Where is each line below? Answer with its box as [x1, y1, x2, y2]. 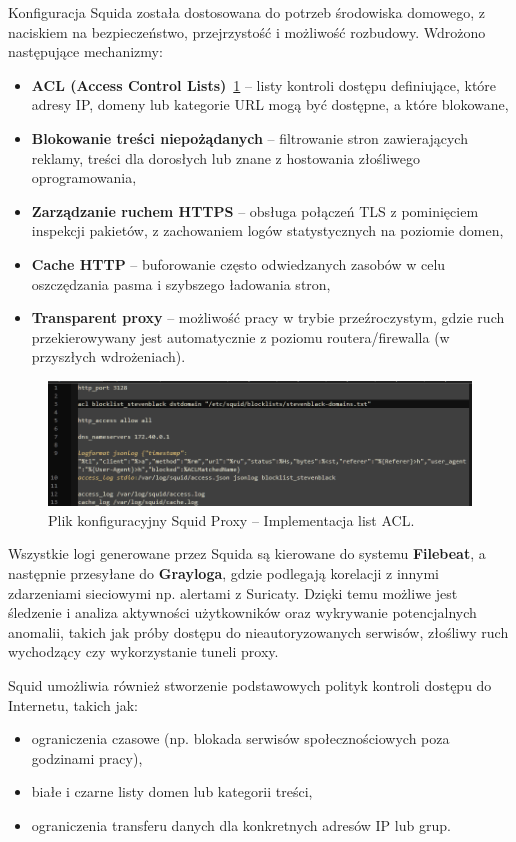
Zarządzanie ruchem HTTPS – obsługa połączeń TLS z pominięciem [31, 200, 479, 221]
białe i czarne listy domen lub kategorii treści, [31, 781, 313, 802]
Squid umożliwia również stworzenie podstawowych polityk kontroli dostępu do [8, 674, 492, 695]
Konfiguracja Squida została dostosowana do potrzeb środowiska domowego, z [8, 2, 485, 22]
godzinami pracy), [31, 747, 143, 768]
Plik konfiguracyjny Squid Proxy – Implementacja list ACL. [48, 509, 415, 530]
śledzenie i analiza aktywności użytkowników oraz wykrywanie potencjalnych [8, 602, 477, 623]
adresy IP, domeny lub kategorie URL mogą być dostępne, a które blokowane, [31, 94, 509, 115]
